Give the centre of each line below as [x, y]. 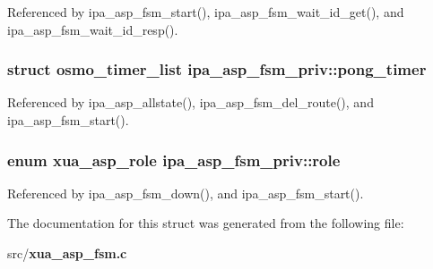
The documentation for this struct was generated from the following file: [206, 223]
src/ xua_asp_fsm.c [67, 253]
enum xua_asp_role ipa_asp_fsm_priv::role [174, 160]
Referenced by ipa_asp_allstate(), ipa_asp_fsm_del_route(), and [191, 102]
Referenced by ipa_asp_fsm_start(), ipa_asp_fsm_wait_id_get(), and [206, 12]
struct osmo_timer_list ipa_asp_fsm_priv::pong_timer [217, 69]
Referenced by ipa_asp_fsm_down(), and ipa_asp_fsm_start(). [186, 193]
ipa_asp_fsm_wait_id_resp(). [93, 29]
